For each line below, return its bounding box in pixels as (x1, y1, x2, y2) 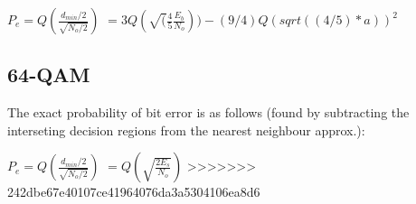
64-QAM (7, 60, 90, 88)
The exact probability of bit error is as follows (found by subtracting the (7, 103, 410, 122)
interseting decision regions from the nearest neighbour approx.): (7, 120, 365, 139)
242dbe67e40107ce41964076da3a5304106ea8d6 (7, 182, 260, 201)
